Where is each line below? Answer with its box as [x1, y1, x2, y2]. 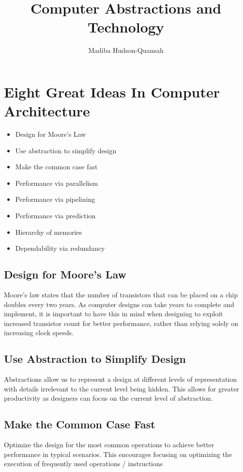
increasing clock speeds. [4, 327, 74, 338]
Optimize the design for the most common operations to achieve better [4, 439, 214, 450]
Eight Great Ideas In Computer [4, 81, 220, 101]
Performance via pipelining [15, 194, 95, 204]
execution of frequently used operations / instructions [4, 458, 163, 469]
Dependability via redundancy [15, 243, 105, 253]
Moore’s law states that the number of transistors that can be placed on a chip [4, 289, 238, 299]
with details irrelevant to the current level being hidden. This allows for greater [4, 383, 239, 393]
